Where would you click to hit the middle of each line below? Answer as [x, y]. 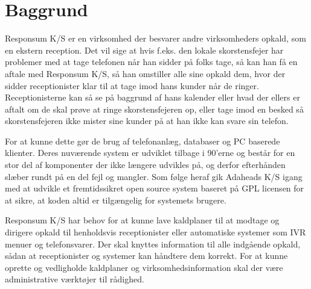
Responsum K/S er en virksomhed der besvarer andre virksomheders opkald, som [155, 38]
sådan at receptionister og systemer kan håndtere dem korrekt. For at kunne [146, 256]
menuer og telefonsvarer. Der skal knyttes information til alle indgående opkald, [153, 244]
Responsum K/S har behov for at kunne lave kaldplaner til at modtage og [142, 220]
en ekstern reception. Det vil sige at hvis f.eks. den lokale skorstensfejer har [144, 50]
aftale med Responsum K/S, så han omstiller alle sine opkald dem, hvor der [145, 73]
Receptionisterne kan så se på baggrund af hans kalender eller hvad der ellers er [152, 97]
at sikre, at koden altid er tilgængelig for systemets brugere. [116, 200]
